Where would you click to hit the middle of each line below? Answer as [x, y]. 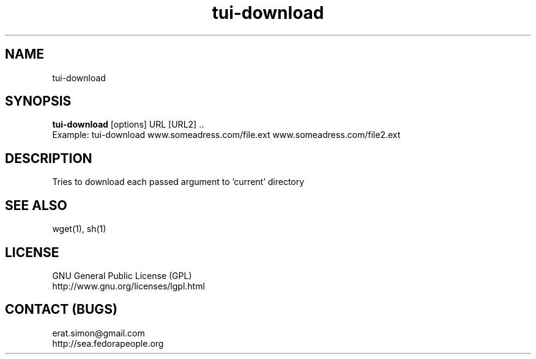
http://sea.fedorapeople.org [108, 343]
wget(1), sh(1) [79, 229]
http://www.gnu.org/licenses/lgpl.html [128, 286]
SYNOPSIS [38, 101]
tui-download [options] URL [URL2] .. [128, 125]
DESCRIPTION [49, 158]
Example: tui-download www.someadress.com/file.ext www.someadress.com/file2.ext [226, 135]
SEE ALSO [36, 205]
